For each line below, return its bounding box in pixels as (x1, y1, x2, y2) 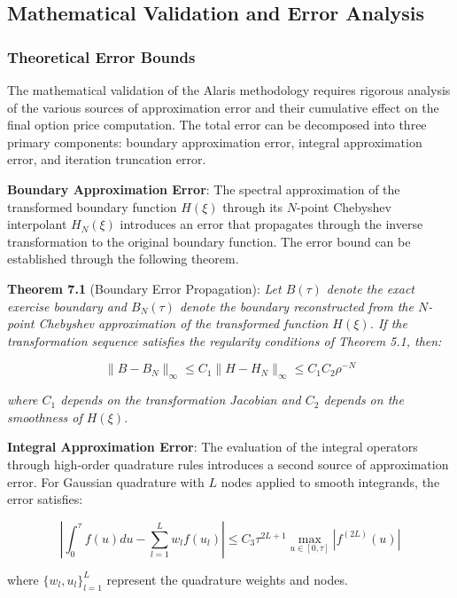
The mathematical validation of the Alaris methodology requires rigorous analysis (7, 81, 451, 98)
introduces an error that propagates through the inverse (120, 215, 423, 233)
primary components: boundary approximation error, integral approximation (7, 132, 422, 151)
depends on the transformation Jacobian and (60, 390, 301, 409)
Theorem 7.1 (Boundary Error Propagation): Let (7, 279, 282, 297)
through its (222, 197, 283, 216)
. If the (369, 314, 407, 333)
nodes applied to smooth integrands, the (221, 472, 440, 491)
